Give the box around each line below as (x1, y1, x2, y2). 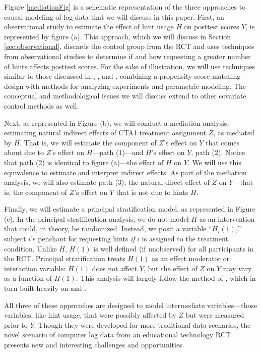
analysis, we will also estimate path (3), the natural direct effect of (4, 177, 210, 187)
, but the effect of (143, 263, 198, 273)
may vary (223, 263, 252, 273)
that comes (206, 137, 240, 147)
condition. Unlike (4, 243, 57, 254)
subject (4, 233, 26, 244)
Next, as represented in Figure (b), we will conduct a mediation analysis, (4, 117, 229, 128)
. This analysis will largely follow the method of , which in (76, 273, 256, 283)
